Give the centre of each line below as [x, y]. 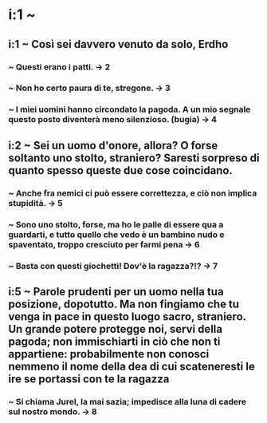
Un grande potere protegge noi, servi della [116, 329]
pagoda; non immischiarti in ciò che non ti [114, 341]
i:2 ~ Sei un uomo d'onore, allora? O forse [113, 145]
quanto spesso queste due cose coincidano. [121, 170]
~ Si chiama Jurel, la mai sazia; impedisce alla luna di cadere [128, 401]
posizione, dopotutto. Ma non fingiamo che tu [124, 304]
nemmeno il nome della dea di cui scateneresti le [132, 366]
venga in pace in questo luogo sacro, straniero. [127, 316]
